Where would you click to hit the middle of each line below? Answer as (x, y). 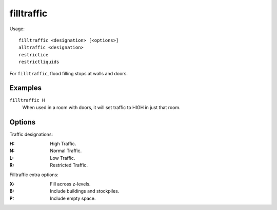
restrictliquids (39, 62)
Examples (26, 88)
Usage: (17, 29)
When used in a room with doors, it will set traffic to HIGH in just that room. (101, 107)
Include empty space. (73, 198)
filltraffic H (27, 100)
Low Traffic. (63, 158)
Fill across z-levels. (70, 184)
